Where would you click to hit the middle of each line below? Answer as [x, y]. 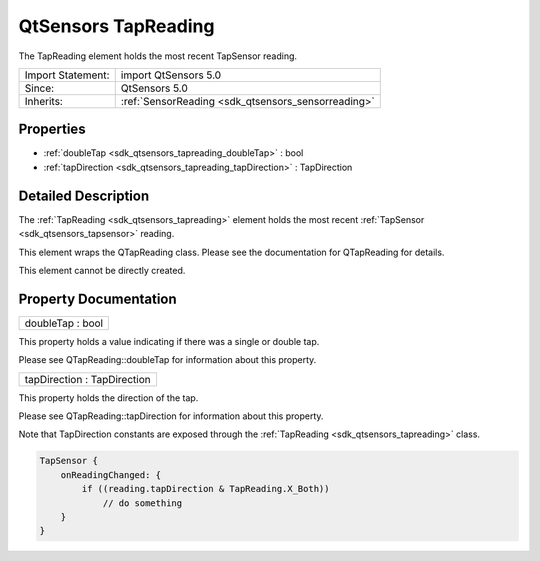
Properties [52, 129]
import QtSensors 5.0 [171, 75]
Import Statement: [67, 75]
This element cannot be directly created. [102, 270]
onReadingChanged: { [111, 474]
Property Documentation [97, 298]
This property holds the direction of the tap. [108, 397]
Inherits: [44, 101]
